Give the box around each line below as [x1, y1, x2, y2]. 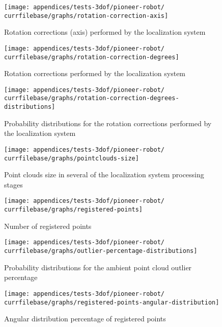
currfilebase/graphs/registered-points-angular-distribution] [4, 298, 219, 306]
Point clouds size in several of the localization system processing [4, 169, 204, 180]
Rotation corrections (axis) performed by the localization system [4, 27, 206, 37]
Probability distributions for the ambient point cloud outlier [4, 262, 192, 272]
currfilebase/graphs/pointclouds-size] [4, 154, 139, 162]
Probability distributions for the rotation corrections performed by [4, 118, 212, 128]
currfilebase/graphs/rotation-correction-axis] [4, 12, 169, 19]
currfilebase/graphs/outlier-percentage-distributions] [4, 247, 198, 255]
